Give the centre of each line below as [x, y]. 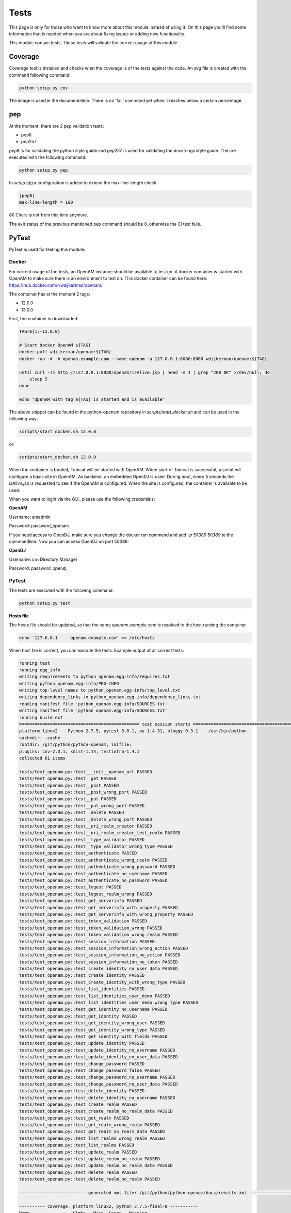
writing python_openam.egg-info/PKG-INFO [69, 683]
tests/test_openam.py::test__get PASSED [68, 779]
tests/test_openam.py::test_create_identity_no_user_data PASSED [98, 969]
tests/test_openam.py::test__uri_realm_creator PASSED [86, 826]
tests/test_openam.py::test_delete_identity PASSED [82, 1091]
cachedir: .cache [40, 738]
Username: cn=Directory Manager [43, 559]
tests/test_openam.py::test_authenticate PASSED [78, 853]
